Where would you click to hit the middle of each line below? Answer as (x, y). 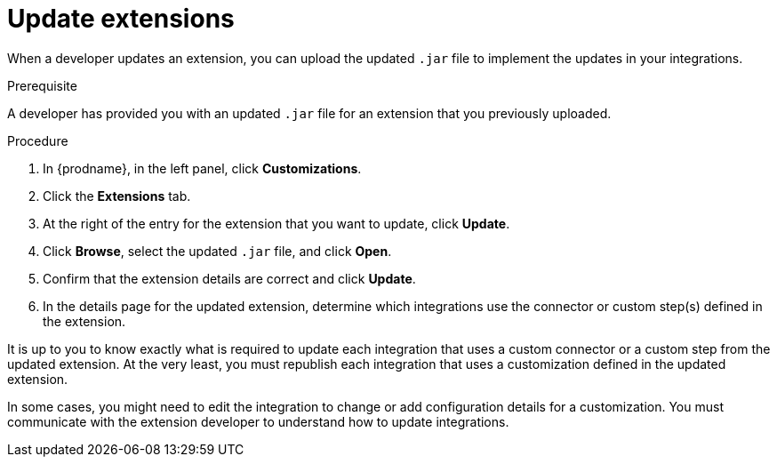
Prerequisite (42, 85)
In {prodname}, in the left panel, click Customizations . (202, 168)
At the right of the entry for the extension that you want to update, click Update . (276, 223)
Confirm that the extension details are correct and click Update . (229, 278)
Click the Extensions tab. (117, 196)
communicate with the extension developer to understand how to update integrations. (258, 421)
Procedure (38, 140)
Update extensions (121, 19)
